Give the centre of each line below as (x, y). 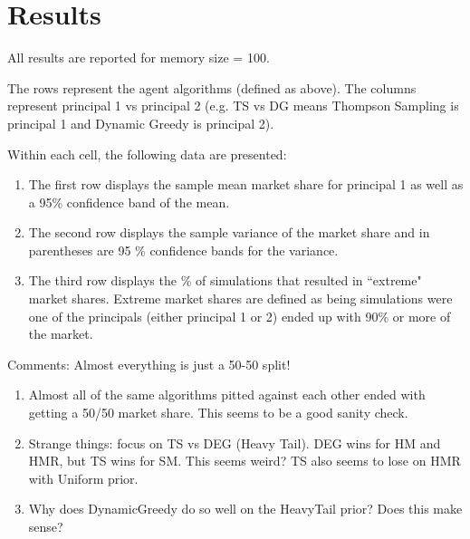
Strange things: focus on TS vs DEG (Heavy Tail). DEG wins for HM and (235, 443)
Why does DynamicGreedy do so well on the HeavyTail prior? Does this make (245, 509)
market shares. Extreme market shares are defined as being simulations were (240, 298)
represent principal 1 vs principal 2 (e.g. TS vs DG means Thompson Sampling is (233, 106)
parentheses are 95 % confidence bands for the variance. (183, 250)
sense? (46, 526)
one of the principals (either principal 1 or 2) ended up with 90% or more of (240, 316)
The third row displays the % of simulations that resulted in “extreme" (225, 280)
